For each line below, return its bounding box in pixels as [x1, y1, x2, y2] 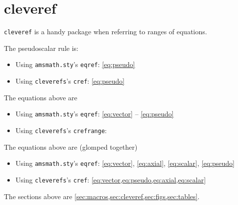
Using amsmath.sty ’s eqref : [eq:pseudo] [15, 59, 135, 69]
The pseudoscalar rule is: [4, 43, 78, 53]
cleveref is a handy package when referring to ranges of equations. [4, 26, 207, 37]
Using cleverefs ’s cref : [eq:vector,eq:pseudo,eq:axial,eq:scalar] [15, 174, 206, 184]
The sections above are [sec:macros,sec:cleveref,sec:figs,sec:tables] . [4, 191, 200, 201]
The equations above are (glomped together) [4, 141, 138, 152]
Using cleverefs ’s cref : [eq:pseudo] [15, 76, 125, 86]
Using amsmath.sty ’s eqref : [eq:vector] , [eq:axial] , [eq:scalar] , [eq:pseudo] [15, 158, 235, 168]
